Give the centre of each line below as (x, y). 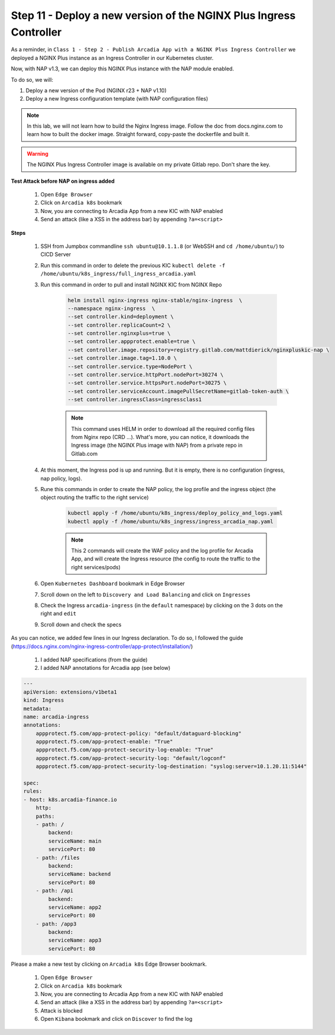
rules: (33, 791)
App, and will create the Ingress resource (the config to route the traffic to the (166, 559)
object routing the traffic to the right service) (95, 498)
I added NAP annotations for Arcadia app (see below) (105, 668)
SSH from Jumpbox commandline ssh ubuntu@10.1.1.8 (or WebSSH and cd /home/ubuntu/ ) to (162, 246)
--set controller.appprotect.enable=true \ (132, 341)
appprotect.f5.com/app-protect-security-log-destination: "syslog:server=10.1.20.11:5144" (171, 767)
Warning (38, 153)
